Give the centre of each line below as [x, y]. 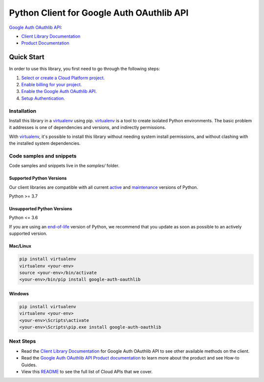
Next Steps [22, 341]
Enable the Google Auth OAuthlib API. [59, 91]
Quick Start [27, 57]
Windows [19, 293]
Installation [23, 111]
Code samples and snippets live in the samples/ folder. [64, 166]
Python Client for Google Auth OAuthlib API [99, 13]
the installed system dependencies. [45, 143]
